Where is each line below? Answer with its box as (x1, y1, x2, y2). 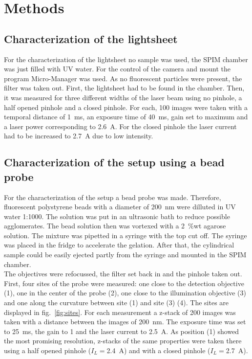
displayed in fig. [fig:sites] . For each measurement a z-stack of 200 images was (4, 307, 236, 317)
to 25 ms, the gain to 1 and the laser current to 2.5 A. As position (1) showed (4, 326, 239, 336)
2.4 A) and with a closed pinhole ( (106, 345, 210, 356)
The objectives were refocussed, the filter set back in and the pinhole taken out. (4, 269, 242, 279)
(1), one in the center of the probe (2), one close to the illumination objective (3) (4, 288, 246, 298)
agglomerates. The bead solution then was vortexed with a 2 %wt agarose (4, 221, 226, 231)
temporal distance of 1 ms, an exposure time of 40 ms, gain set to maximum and (4, 112, 248, 122)
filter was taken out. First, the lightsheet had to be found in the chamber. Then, (4, 83, 245, 93)
